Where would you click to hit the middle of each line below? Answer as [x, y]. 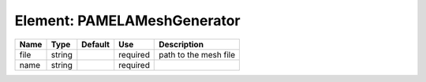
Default [96, 44]
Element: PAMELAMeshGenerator [127, 20]
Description [181, 44]
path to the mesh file [197, 54]
